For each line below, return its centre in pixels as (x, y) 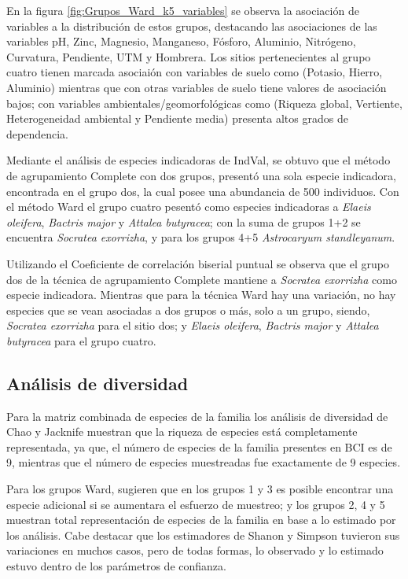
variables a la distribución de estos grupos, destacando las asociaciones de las (192, 26)
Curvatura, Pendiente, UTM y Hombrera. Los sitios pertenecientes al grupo (189, 56)
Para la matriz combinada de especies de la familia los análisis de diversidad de (197, 416)
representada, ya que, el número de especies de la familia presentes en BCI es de (199, 446)
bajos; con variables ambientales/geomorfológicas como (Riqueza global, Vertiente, (204, 103)
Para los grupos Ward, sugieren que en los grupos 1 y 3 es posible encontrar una (200, 489)
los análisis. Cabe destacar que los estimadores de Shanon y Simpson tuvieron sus (203, 535)
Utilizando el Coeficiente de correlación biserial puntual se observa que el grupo (198, 263)
